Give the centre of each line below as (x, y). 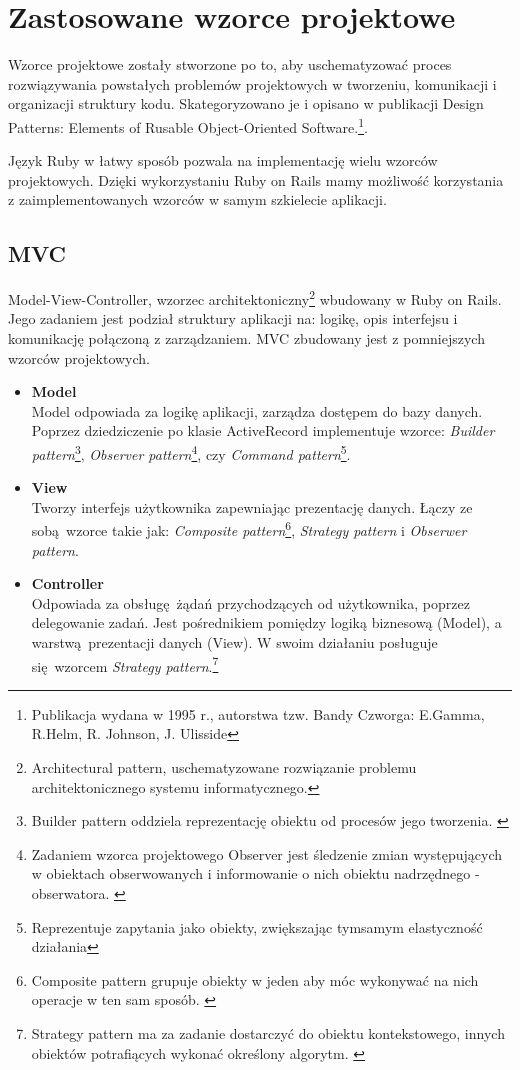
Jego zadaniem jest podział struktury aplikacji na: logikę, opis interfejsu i (233, 318)
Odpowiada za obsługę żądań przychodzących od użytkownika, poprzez (250, 602)
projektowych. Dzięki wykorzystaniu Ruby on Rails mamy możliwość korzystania (256, 179)
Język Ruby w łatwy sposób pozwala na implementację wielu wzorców (223, 160)
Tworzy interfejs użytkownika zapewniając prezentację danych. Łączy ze (252, 506)
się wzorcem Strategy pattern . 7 (125, 664)
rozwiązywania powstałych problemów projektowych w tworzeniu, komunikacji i (252, 83)
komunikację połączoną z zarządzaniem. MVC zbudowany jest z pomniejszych (246, 337)
